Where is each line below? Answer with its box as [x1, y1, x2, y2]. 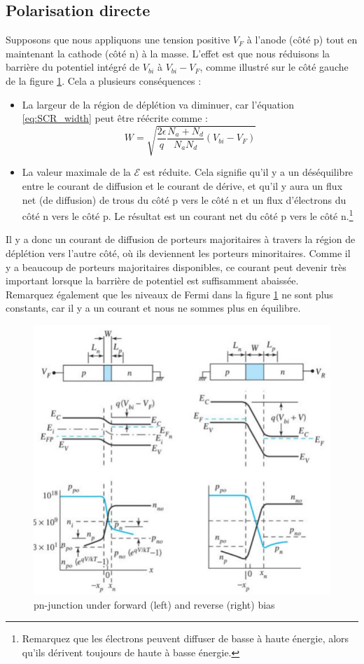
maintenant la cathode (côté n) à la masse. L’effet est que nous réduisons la [6, 46, 330, 60]
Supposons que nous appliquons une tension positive [6, 32, 230, 47]
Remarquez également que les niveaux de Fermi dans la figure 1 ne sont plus [6, 286, 333, 301]
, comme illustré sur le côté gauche [199, 60, 349, 74]
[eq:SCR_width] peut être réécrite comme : [22, 111, 208, 125]
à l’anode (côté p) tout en [246, 32, 358, 47]
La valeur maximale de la [22, 165, 131, 179]
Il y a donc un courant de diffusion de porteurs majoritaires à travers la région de [6, 232, 356, 247]
